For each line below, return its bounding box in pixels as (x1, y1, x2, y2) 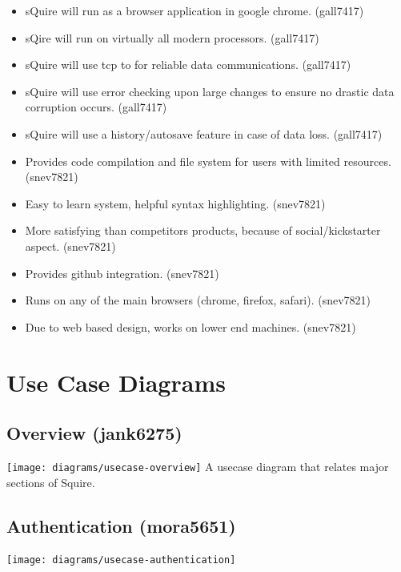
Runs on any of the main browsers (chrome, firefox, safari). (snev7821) (25, 292, 371, 308)
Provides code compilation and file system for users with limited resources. (25, 152, 391, 169)
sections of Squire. (6, 473, 95, 490)
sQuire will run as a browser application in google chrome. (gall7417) (25, 2, 364, 18)
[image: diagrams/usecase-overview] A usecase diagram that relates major (6, 457, 389, 474)
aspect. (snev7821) (25, 237, 116, 254)
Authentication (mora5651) (6, 513, 236, 538)
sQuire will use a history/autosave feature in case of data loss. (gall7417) (25, 125, 383, 142)
